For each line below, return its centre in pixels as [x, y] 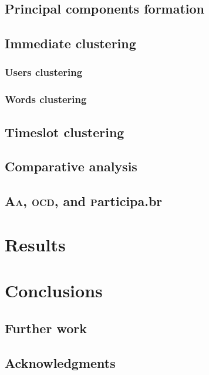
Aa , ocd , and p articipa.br [84, 201]
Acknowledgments [60, 362]
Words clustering [46, 99]
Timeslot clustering [65, 132]
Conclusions [54, 291]
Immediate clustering [70, 43]
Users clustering [44, 72]
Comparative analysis [71, 166]
